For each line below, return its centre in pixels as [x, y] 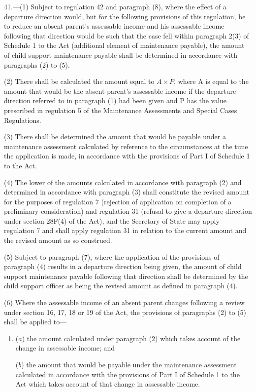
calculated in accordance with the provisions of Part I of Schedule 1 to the [128, 374]
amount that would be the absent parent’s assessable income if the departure [120, 91]
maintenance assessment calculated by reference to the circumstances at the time [126, 146]
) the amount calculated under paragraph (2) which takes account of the [131, 338]
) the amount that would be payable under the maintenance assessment [129, 364]
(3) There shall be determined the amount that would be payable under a [115, 137]
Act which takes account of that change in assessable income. [108, 384]
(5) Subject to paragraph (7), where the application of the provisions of [112, 256]
